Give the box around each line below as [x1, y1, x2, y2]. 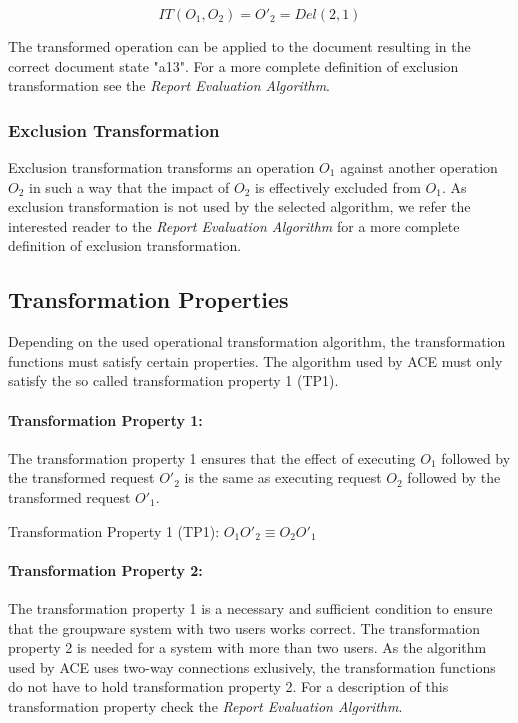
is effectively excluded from [255, 176, 421, 197]
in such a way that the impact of [29, 176, 230, 197]
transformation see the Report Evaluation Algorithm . [8, 75, 331, 96]
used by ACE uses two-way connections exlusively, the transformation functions [8, 656, 496, 677]
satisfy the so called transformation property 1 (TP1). [8, 370, 339, 391]
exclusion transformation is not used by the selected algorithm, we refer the [8, 196, 471, 217]
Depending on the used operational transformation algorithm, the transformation [8, 331, 506, 352]
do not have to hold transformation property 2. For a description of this [8, 676, 449, 697]
